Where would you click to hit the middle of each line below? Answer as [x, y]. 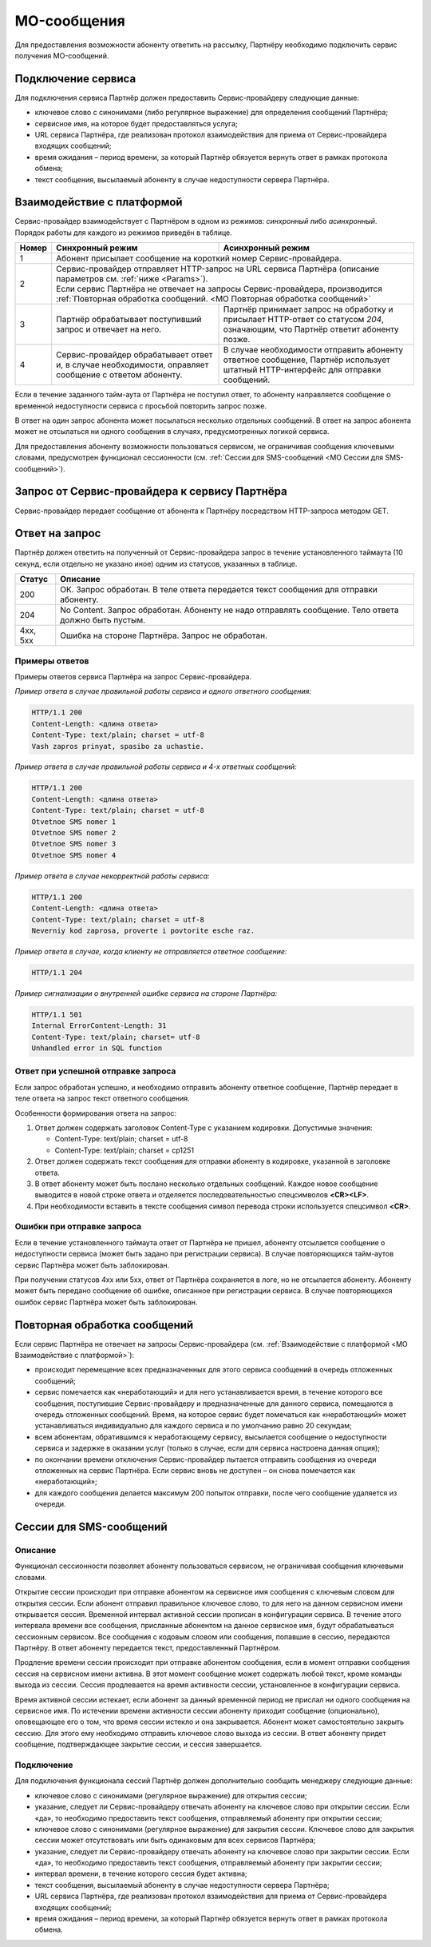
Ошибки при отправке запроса [78, 1227]
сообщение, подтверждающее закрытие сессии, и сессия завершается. [138, 1744]
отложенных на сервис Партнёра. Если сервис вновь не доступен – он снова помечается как [195, 1470]
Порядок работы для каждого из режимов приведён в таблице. [124, 233]
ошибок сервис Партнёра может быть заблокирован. [106, 1302]
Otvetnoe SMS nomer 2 [74, 833]
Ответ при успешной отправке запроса [95, 1071]
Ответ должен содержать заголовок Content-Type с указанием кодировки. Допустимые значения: [204, 1128]
